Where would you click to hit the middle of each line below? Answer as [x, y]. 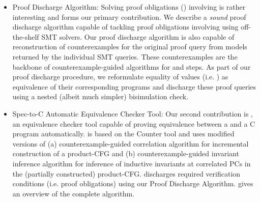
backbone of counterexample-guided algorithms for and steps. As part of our [132, 66]
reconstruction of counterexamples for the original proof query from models [130, 47]
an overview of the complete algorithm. [74, 193]
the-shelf [26, 36]
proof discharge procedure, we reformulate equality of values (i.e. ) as [120, 77]
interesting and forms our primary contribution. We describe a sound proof [129, 17]
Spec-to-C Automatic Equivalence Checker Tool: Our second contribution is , [133, 113]
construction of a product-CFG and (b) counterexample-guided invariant [126, 153]
